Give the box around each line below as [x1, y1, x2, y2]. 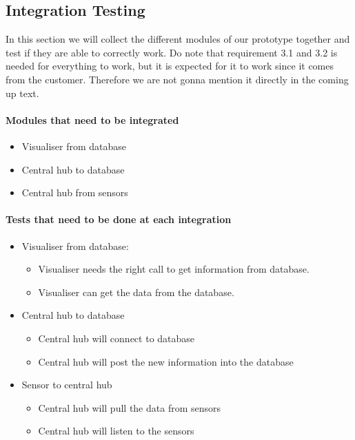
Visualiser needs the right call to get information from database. [38, 262, 310, 276]
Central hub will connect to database [38, 331, 195, 345]
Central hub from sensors [21, 185, 128, 200]
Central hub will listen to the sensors [38, 423, 194, 438]
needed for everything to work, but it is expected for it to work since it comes [6, 59, 334, 73]
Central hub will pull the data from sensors [38, 400, 221, 415]
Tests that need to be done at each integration [6, 212, 232, 227]
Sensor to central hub [21, 377, 112, 392]
